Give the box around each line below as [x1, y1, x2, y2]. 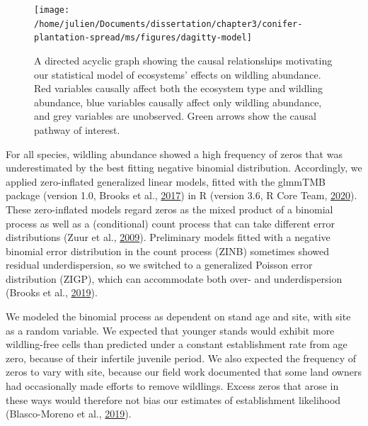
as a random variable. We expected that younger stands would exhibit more [6, 323, 335, 337]
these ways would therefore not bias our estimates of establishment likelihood [6, 392, 341, 407]
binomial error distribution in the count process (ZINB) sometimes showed [6, 243, 330, 258]
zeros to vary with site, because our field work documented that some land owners [6, 364, 362, 379]
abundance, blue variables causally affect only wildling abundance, [34, 94, 322, 109]
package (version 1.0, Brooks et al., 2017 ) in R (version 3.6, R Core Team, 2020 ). [6, 188, 357, 203]
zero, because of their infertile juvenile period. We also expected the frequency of [6, 350, 357, 365]
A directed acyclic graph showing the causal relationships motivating [34, 52, 333, 67]
